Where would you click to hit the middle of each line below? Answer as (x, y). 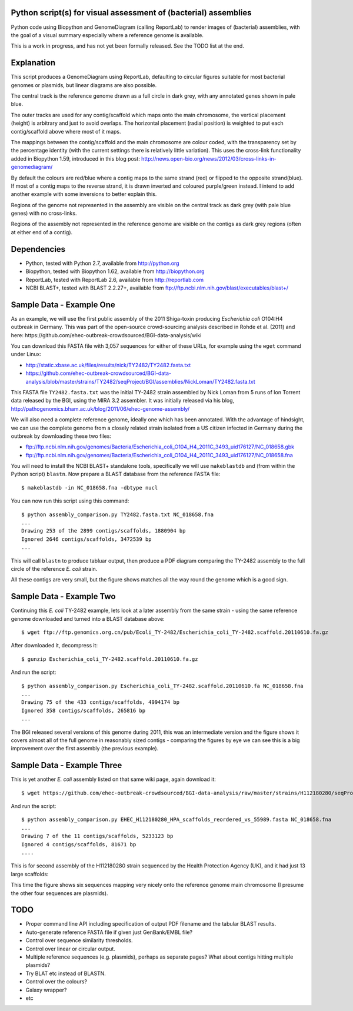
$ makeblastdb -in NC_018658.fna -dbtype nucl (90, 488)
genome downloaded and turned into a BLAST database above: (88, 618)
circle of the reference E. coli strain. (54, 568)
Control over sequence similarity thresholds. (79, 940)
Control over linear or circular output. (71, 949)
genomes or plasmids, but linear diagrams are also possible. (84, 85)
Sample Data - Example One (63, 305)
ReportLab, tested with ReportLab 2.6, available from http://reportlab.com (115, 280)
